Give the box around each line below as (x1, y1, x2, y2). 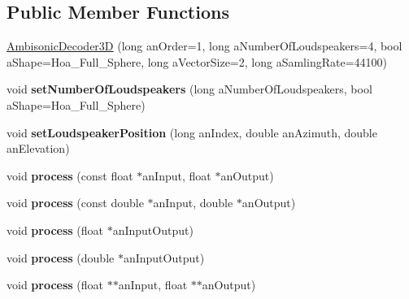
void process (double (7, 249, 115, 266)
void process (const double (7, 194, 144, 211)
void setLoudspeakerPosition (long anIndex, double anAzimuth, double (7, 123, 377, 141)
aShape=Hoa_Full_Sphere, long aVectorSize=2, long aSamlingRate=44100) (7, 53, 387, 70)
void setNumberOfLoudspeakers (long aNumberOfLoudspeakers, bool (7, 80, 372, 97)
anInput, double (153, 194, 233, 211)
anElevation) (7, 140, 70, 157)
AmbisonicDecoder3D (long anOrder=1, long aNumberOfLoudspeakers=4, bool (7, 37, 402, 54)
